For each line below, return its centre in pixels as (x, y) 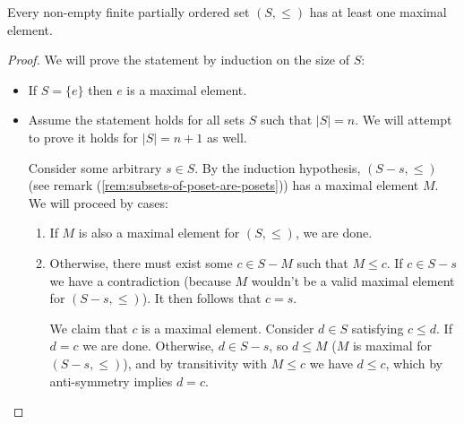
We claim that (89, 328)
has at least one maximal (378, 12)
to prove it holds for (83, 137)
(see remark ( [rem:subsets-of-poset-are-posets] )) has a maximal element (223, 185)
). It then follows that (202, 298)
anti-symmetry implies (111, 381)
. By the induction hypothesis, (278, 167)
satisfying (378, 328)
